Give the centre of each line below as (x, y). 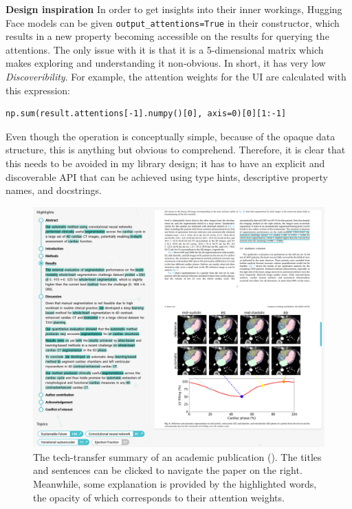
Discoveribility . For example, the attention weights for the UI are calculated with (176, 77)
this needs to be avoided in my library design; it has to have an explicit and (165, 163)
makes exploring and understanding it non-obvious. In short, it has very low (166, 63)
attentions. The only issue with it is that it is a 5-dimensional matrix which (165, 49)
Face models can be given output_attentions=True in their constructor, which (173, 22)
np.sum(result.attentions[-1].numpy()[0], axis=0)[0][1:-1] (146, 114)
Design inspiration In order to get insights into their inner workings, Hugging (174, 9)
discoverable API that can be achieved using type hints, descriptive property (167, 176)
